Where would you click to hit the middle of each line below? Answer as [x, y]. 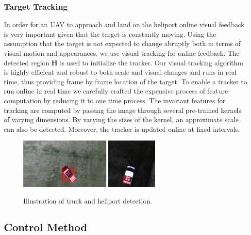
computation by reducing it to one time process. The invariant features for [115, 100]
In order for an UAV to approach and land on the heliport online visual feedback [124, 24]
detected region [27, 62]
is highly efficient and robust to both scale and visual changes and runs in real [120, 72]
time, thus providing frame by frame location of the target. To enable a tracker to [125, 81]
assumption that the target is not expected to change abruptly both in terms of [122, 43]
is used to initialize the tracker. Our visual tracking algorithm [151, 62]
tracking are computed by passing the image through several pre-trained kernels [123, 110]
